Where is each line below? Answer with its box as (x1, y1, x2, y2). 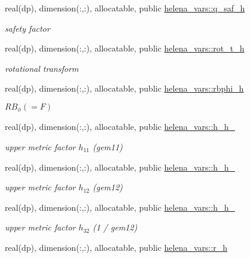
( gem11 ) (92, 141, 123, 153)
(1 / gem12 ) (92, 221, 138, 233)
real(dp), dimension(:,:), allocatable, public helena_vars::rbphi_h (5, 82, 244, 95)
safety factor (5, 22, 50, 34)
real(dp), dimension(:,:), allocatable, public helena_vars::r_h (5, 241, 228, 253)
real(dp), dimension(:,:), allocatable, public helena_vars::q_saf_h (5, 2, 245, 14)
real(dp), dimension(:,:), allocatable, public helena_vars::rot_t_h (5, 42, 245, 54)
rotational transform (5, 62, 79, 74)
